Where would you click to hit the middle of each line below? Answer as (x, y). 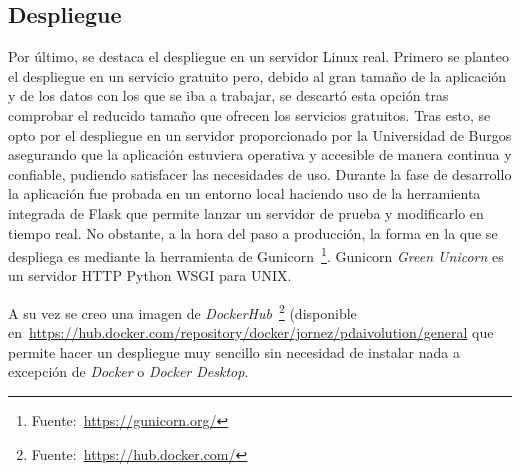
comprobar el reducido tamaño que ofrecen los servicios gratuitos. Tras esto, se (249, 114)
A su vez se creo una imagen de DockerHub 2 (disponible (182, 311)
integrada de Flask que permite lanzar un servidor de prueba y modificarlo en (246, 212)
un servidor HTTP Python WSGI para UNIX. (150, 275)
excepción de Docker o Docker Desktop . (128, 371)
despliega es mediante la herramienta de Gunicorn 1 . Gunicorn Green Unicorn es (256, 254)
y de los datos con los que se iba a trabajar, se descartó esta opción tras (228, 95)
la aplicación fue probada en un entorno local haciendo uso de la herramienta (244, 193)
